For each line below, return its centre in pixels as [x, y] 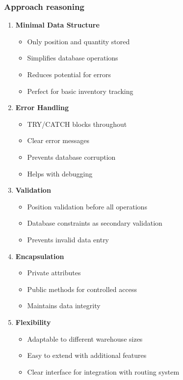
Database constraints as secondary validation [95, 223]
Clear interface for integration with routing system [103, 371]
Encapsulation [40, 256]
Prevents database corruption [71, 157]
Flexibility [33, 322]
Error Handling [42, 107]
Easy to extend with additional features [87, 355]
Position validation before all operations [87, 206]
